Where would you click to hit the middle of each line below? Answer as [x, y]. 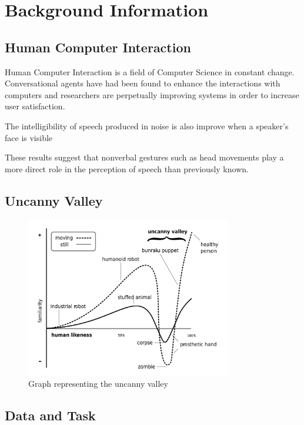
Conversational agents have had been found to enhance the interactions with [143, 83]
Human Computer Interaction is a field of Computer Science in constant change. [150, 71]
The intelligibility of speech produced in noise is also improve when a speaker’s [147, 126]
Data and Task [50, 415]
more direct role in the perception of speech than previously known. [127, 168]
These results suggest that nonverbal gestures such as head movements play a [144, 157]
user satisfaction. [35, 106]
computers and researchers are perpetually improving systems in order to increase [152, 94]
